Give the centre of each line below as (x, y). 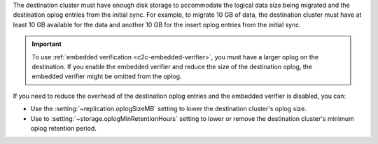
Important (47, 44)
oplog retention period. (64, 128)
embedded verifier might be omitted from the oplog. (107, 76)
